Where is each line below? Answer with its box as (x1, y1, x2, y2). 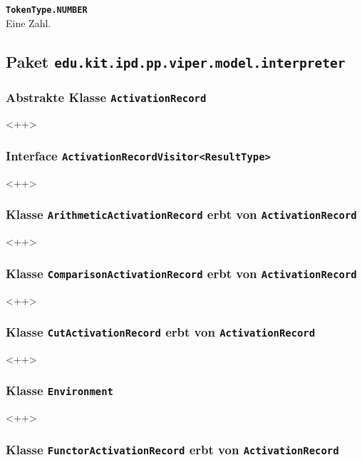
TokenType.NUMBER (6, 5, 88, 15)
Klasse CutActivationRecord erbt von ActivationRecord (6, 323, 316, 341)
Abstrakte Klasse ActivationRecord (6, 88, 207, 106)
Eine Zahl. (6, 15, 51, 30)
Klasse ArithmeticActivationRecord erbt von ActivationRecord (6, 205, 357, 223)
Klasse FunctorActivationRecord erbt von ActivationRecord (6, 440, 339, 458)
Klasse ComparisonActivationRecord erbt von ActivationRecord (6, 264, 357, 282)
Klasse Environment (6, 382, 113, 399)
